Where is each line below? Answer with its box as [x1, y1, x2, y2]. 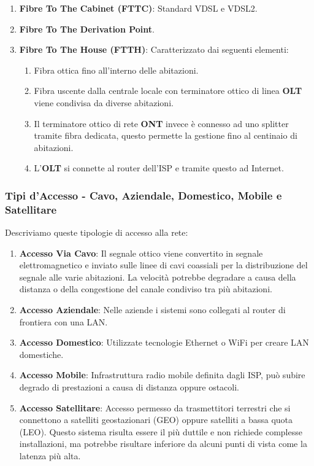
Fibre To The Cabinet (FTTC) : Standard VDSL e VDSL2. [19, 2, 258, 14]
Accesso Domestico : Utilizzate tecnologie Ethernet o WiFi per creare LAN [19, 336, 309, 349]
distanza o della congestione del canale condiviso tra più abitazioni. [19, 282, 272, 295]
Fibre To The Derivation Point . [19, 22, 155, 35]
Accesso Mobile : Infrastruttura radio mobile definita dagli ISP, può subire [19, 368, 305, 381]
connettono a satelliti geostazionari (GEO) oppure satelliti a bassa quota [19, 413, 293, 426]
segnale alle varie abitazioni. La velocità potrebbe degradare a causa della [19, 270, 296, 283]
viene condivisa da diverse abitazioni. [34, 96, 174, 109]
